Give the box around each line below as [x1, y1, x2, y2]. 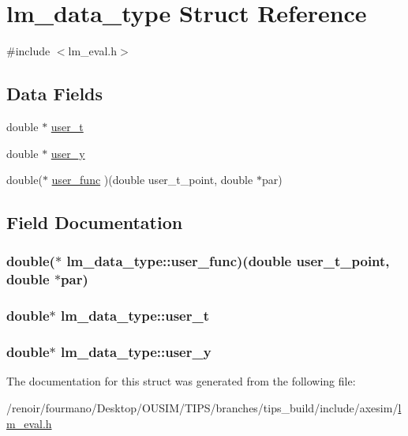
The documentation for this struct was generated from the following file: [6, 373, 356, 389]
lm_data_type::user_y [61, 342, 211, 362]
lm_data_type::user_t [61, 306, 209, 325]
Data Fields [6, 81, 103, 106]
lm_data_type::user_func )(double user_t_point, [66, 251, 390, 271]
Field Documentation [6, 210, 183, 235]
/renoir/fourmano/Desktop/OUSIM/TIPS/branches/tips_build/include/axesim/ [6, 399, 399, 415]
